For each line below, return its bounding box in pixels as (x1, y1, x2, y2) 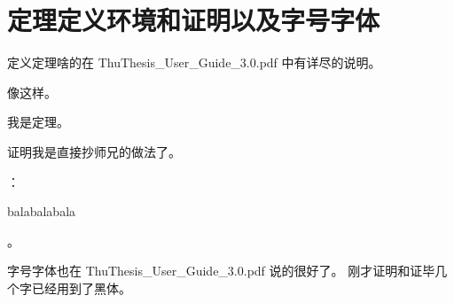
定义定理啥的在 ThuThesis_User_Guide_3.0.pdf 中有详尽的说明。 (7, 53, 381, 72)
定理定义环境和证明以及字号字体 (7, 2, 380, 38)
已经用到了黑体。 (31, 278, 131, 297)
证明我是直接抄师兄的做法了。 (7, 142, 181, 160)
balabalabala (7, 202, 76, 221)
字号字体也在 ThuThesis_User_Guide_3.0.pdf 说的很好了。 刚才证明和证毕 (7, 261, 435, 280)
